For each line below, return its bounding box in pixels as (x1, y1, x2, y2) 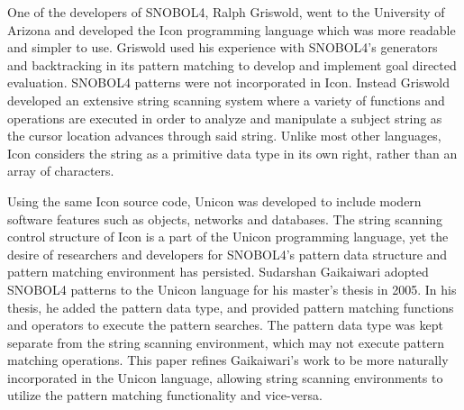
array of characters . (7, 161, 114, 180)
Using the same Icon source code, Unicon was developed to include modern (7, 191, 422, 210)
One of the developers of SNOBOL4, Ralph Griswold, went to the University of (7, 3, 445, 21)
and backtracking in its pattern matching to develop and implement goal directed (7, 55, 457, 74)
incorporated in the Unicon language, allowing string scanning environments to (7, 368, 443, 387)
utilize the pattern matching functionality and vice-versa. (7, 386, 323, 405)
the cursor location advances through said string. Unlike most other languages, (7, 126, 441, 145)
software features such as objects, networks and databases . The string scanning (7, 209, 443, 228)
